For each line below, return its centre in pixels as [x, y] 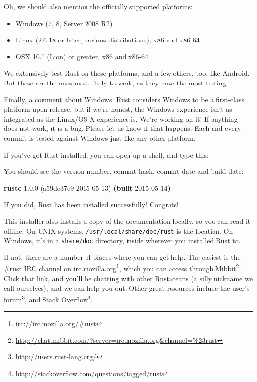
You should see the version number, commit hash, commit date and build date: [124, 171]
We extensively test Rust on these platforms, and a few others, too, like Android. [127, 73]
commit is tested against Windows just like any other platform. [100, 138]
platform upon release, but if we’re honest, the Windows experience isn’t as [118, 109]
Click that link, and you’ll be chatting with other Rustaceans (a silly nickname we [128, 278]
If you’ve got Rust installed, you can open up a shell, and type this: [106, 154]
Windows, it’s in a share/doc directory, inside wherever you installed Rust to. [122, 240]
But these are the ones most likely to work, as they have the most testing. [116, 82]
